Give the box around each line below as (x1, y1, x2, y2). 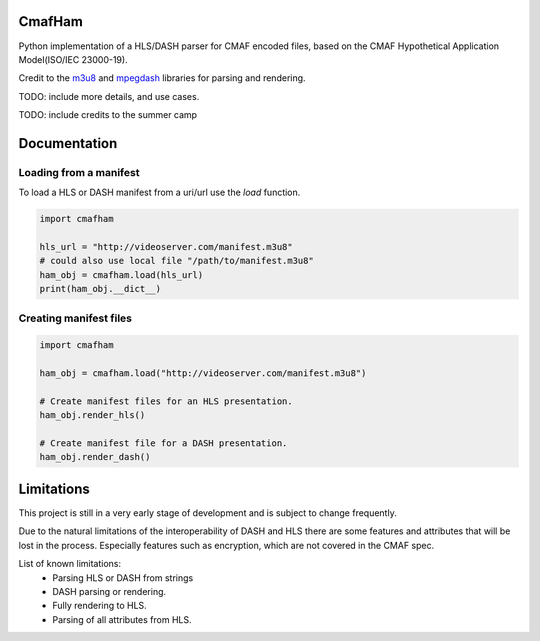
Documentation (18, 135, 118, 152)
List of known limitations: (18, 558, 122, 570)
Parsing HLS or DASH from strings (52, 571, 194, 584)
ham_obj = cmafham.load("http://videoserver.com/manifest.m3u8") (39, 368, 367, 379)
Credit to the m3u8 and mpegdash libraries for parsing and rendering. (18, 72, 306, 84)
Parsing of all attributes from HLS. (52, 613, 192, 625)
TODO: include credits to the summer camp (18, 109, 198, 121)
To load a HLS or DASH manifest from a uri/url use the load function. (18, 186, 301, 199)
